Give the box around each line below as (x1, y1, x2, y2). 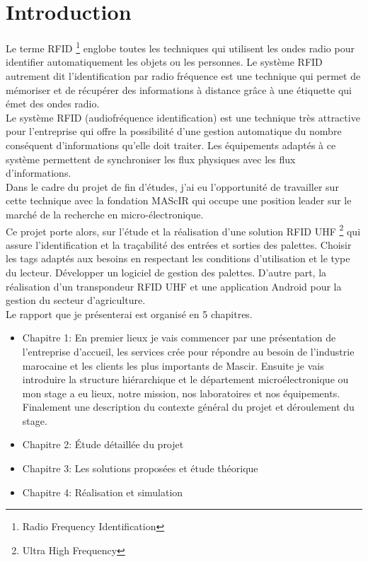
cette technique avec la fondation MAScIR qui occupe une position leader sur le (6, 193, 352, 208)
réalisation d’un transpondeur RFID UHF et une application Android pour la (6, 279, 342, 293)
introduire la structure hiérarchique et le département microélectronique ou (22, 372, 349, 387)
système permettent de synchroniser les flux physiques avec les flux (6, 151, 296, 166)
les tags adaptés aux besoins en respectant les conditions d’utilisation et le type (6, 251, 350, 266)
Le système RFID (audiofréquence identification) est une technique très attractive (6, 110, 360, 124)
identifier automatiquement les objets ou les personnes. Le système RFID (6, 54, 323, 69)
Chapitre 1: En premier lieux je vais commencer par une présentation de (22, 330, 336, 345)
